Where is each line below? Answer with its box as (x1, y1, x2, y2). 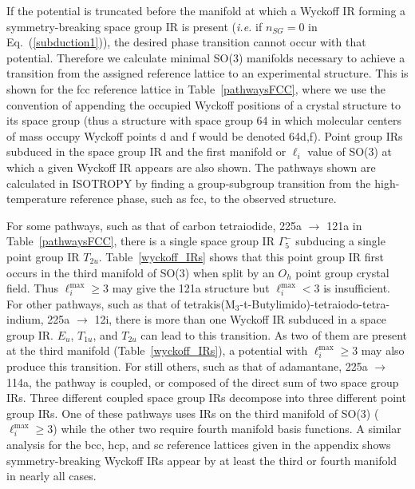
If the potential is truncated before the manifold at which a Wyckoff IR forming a (6, 2, 406, 18)
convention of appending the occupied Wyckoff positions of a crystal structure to (6, 96, 401, 113)
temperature (6, 190, 67, 207)
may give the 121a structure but (112, 280, 270, 296)
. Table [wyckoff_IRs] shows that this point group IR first (98, 248, 384, 264)
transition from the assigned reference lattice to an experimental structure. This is (6, 65, 409, 81)
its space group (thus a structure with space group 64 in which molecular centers (6, 112, 401, 129)
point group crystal (295, 264, 389, 280)
